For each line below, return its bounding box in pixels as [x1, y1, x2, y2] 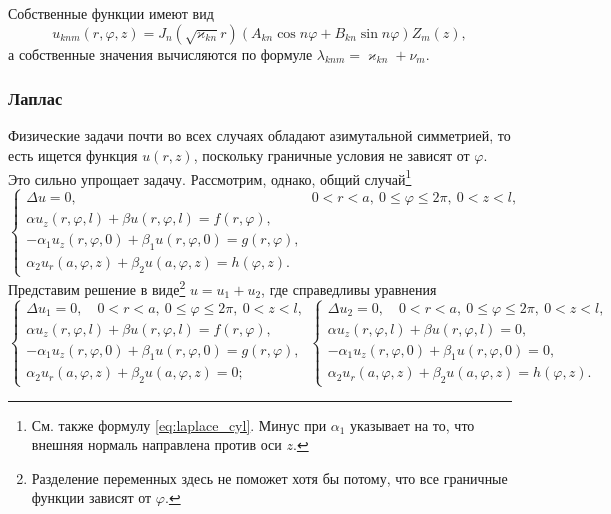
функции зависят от [31, 487, 152, 508]
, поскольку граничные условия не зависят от [193, 145, 470, 165]
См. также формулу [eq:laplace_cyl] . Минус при [31, 414, 327, 435]
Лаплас [8, 86, 63, 111]
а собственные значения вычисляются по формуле [8, 43, 313, 64]
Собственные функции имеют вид [8, 3, 214, 23]
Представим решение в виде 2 [8, 276, 186, 299]
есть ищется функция [8, 145, 138, 165]
